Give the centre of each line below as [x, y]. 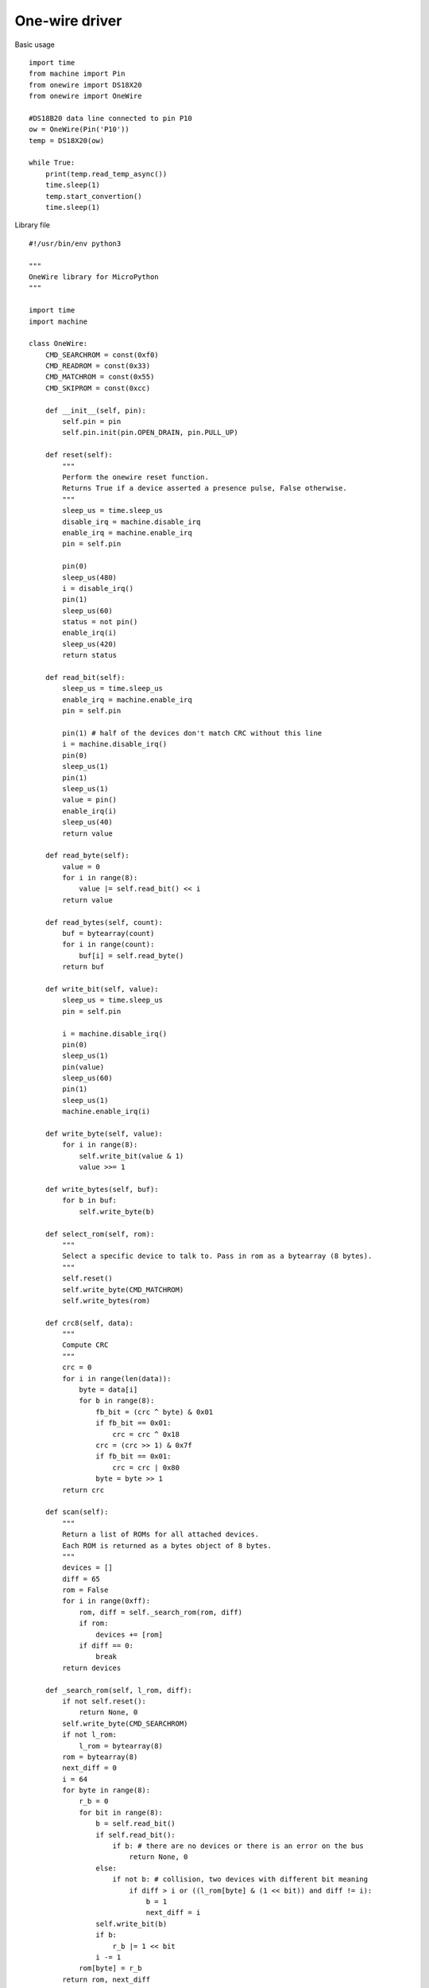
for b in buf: [90, 1200]
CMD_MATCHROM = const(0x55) [100, 377]
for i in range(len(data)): [117, 1378]
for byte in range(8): [106, 1790]
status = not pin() [100, 622]
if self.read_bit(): [136, 1835]
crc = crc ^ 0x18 [146, 1434]
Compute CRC [85, 1345]
